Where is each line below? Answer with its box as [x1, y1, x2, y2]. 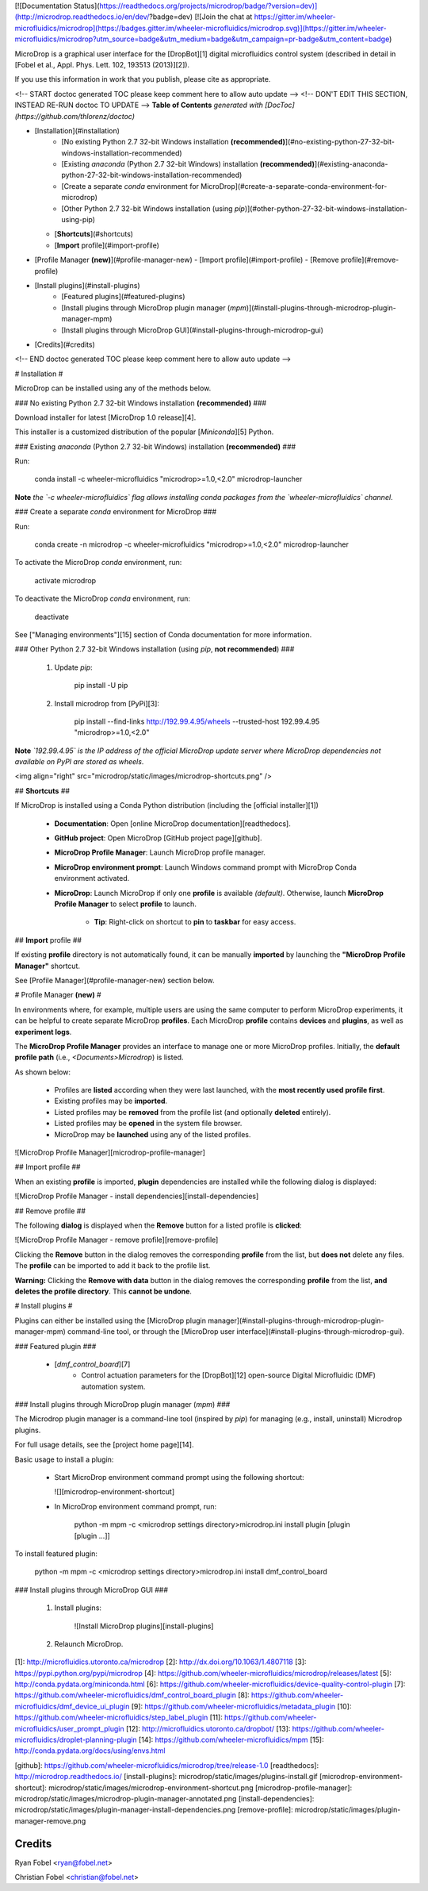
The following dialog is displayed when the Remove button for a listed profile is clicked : [14, 1220, 302, 1230]
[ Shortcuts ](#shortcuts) [54, 229, 134, 239]
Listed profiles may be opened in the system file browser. [54, 1119, 243, 1128]
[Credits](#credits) [34, 340, 95, 349]
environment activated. [54, 874, 130, 883]
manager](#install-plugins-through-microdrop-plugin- [207, 1316, 384, 1325]
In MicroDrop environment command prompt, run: [54, 1501, 217, 1511]
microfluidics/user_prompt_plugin [14, 1724, 124, 1733]
